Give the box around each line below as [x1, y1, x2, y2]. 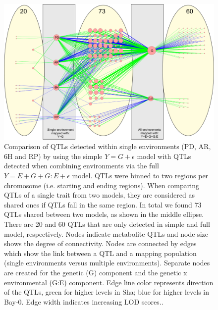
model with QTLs [137, 151, 191, 161]
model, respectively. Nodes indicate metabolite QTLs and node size [4, 228, 208, 239]
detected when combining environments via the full [4, 160, 159, 171]
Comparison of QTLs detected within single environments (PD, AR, [4, 141, 211, 152]
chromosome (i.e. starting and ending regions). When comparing [4, 180, 199, 190]
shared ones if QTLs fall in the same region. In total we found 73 [4, 199, 202, 209]
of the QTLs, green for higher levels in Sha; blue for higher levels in [4, 287, 210, 297]
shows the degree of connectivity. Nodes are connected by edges [4, 238, 197, 249]
